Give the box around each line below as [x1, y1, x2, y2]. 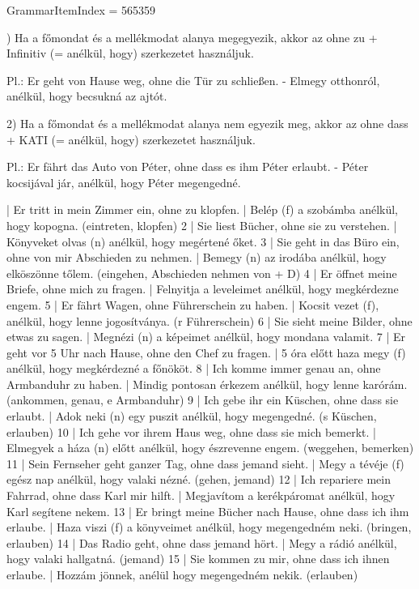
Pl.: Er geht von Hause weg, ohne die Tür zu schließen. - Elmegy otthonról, [6, 71, 380, 88]
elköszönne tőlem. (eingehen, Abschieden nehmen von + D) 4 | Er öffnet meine [6, 264, 397, 281]
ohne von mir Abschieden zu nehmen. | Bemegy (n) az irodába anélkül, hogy [6, 249, 387, 266]
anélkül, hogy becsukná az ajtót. [6, 87, 167, 105]
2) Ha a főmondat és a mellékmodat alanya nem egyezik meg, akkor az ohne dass [6, 114, 408, 131]
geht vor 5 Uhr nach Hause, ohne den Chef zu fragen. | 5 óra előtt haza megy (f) [6, 344, 406, 361]
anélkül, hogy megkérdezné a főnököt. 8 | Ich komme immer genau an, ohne [6, 360, 381, 377]
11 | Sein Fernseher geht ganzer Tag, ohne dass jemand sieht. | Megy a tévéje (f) [6, 455, 404, 472]
